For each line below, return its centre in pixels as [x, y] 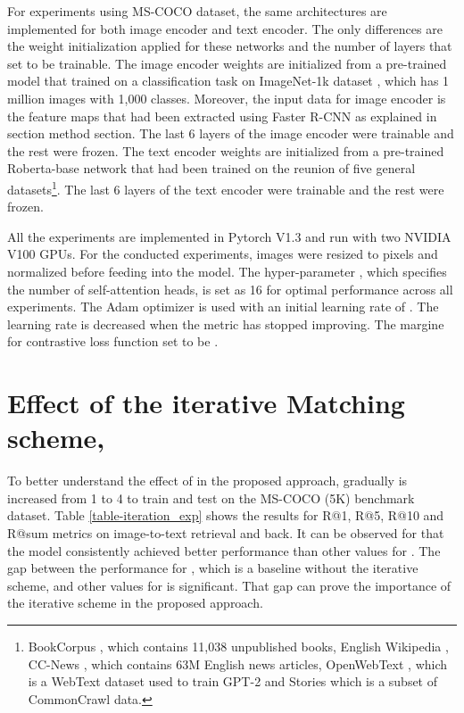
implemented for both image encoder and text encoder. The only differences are [225, 28]
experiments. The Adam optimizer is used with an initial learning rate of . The [223, 307]
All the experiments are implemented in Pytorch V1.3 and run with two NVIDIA [229, 236]
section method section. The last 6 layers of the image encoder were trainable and [231, 133]
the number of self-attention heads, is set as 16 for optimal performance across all [230, 289]
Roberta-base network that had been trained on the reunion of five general [211, 168]
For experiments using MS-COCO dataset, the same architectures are [197, 11]
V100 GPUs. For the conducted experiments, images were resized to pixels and [223, 254]
